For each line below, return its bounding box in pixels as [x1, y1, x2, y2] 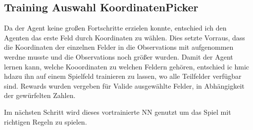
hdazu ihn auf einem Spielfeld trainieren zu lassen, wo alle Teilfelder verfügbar [4, 71, 242, 81]
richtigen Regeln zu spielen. [4, 116, 87, 127]
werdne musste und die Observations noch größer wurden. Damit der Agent [4, 51, 233, 62]
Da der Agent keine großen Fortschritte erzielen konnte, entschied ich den [4, 23, 227, 33]
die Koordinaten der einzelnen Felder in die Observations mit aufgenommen [4, 42, 234, 52]
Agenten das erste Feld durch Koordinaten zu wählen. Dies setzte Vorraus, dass [4, 32, 245, 42]
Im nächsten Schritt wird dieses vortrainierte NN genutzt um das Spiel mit [4, 106, 231, 117]
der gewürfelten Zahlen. [4, 90, 76, 100]
